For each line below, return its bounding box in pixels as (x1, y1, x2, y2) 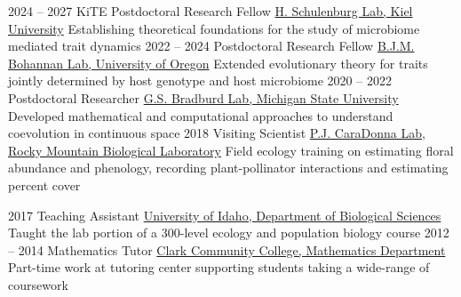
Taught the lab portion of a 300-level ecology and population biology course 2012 (8, 223, 449, 242)
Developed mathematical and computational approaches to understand (8, 106, 393, 124)
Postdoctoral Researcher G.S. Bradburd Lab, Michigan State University (8, 88, 399, 107)
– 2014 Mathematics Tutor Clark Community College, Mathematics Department (8, 240, 446, 259)
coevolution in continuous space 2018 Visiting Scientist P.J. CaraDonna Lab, (8, 124, 425, 142)
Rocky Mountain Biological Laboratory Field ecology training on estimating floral (8, 140, 454, 159)
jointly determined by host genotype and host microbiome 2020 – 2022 (8, 71, 392, 90)
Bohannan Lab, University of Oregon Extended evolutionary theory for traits (8, 53, 428, 72)
